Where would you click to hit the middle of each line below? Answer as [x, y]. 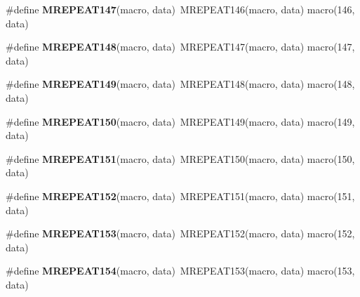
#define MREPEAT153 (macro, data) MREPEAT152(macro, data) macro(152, [180, 233]
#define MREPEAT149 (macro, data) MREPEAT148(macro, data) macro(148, [180, 84]
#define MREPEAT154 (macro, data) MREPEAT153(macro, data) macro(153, [180, 271]
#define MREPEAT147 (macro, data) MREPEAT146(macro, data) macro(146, [180, 9]
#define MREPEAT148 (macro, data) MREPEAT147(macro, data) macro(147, [180, 47]
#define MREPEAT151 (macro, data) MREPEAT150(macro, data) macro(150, [180, 158]
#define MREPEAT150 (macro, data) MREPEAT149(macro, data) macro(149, [180, 121]
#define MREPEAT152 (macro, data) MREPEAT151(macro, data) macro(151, [180, 196]
